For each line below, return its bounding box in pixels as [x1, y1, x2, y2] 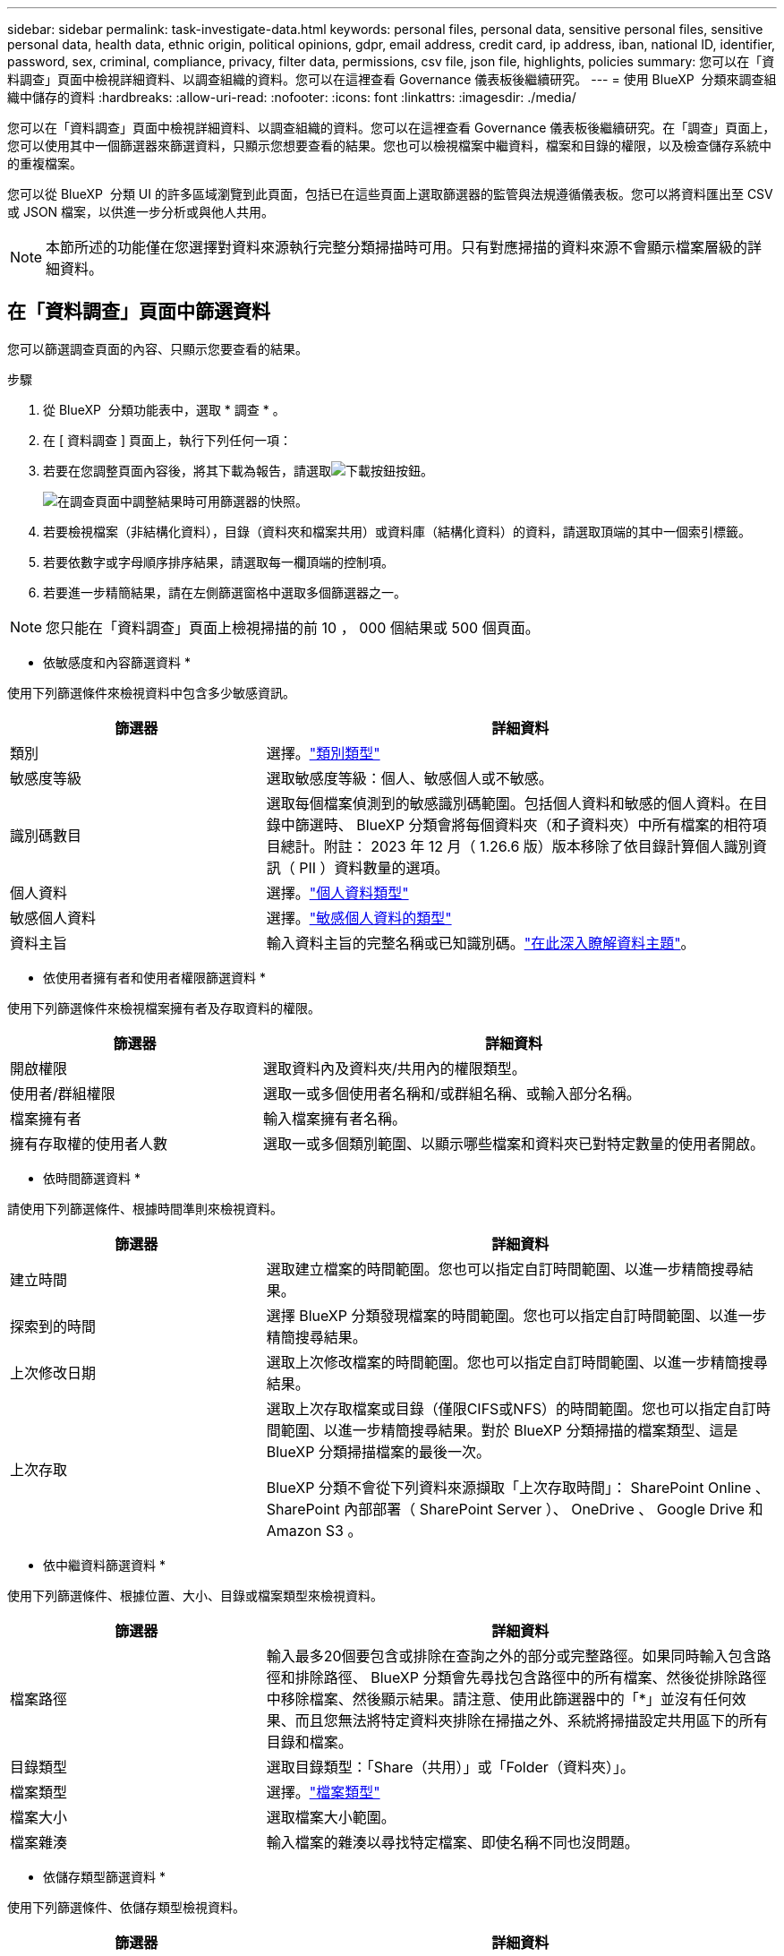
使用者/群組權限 [10, 1084, 115, 1102]
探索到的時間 [10, 1317, 97, 1335]
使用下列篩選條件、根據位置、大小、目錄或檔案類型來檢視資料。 [7, 1587, 383, 1603]
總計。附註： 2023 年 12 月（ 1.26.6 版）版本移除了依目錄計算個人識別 [280, 836, 753, 855]
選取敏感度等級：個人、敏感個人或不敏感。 [266, 768, 553, 787]
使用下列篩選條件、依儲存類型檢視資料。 [7, 1899, 245, 1915]
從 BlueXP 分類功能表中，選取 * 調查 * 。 [43, 401, 285, 417]
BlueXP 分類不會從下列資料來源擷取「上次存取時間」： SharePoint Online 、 [266, 1478, 770, 1497]
